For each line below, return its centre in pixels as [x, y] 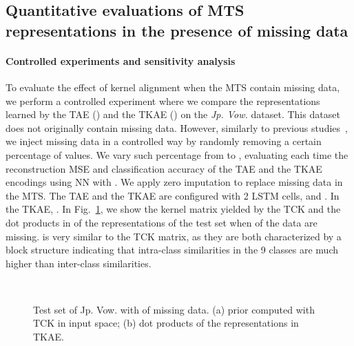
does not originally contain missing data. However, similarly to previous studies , [177, 127]
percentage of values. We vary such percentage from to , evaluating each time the [177, 154]
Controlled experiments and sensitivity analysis [121, 60]
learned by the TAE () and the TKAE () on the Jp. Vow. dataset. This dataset [173, 114]
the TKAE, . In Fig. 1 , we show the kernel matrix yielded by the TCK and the [173, 209]
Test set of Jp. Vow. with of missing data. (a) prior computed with [174, 309]
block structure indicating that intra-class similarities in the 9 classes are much [172, 250]
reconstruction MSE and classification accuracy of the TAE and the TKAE [164, 168]
